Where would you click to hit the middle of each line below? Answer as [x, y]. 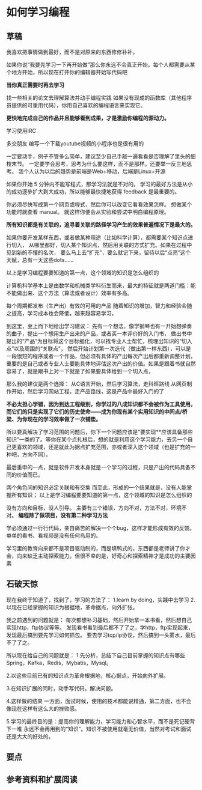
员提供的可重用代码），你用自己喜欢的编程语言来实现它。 [76, 105]
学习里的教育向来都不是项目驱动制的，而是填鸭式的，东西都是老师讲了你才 [98, 548]
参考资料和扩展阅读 [42, 779]
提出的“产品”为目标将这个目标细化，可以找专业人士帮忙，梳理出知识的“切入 [99, 341]
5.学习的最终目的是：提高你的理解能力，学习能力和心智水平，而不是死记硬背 [101, 721]
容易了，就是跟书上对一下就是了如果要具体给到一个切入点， [80, 371]
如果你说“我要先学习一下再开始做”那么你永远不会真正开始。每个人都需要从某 [101, 65]
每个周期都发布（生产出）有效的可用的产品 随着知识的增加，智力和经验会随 [99, 306]
